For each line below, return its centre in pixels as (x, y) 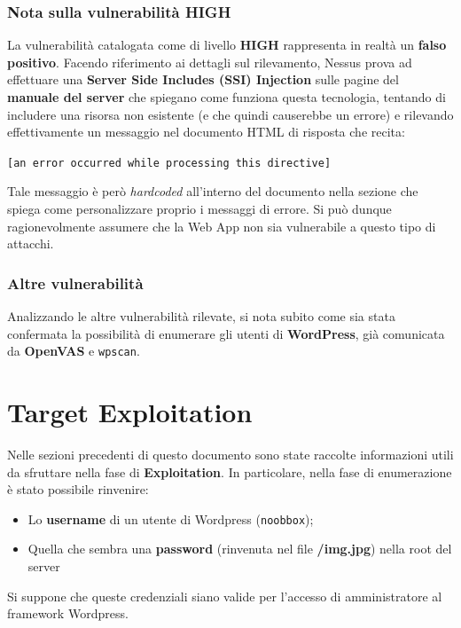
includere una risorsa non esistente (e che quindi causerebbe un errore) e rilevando (230, 114)
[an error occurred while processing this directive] (169, 163)
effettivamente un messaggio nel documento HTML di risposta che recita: (206, 132)
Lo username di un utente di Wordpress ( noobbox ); (171, 518)
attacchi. (31, 243)
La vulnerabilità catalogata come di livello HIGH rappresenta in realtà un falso (227, 45)
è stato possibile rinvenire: (78, 489)
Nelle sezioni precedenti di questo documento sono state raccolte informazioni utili (230, 454)
